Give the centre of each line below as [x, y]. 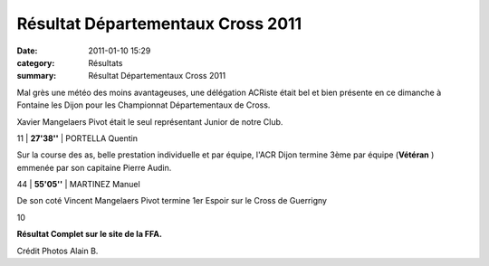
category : [36, 62]
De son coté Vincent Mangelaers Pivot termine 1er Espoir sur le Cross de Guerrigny [172, 201]
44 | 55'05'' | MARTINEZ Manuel [78, 185]
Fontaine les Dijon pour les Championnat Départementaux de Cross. [144, 105]
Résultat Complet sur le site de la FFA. [90, 234]
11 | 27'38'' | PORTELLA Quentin [77, 138]
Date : [27, 51]
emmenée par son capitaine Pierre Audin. [94, 167]
